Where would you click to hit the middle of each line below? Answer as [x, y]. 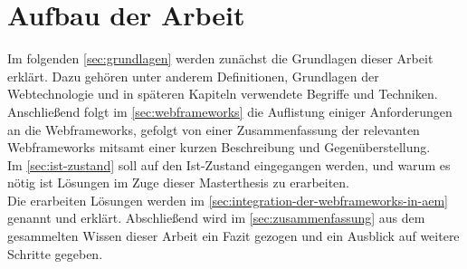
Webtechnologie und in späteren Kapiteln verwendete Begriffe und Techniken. [223, 94]
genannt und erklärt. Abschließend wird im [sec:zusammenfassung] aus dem [216, 218]
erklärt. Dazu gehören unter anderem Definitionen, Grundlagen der [193, 76]
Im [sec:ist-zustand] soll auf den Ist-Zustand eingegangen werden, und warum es [229, 164]
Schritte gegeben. [55, 253]
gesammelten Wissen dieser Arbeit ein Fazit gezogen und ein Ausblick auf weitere [233, 236]
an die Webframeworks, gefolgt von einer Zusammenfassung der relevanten [214, 129]
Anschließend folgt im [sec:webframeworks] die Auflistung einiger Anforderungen [230, 111]
